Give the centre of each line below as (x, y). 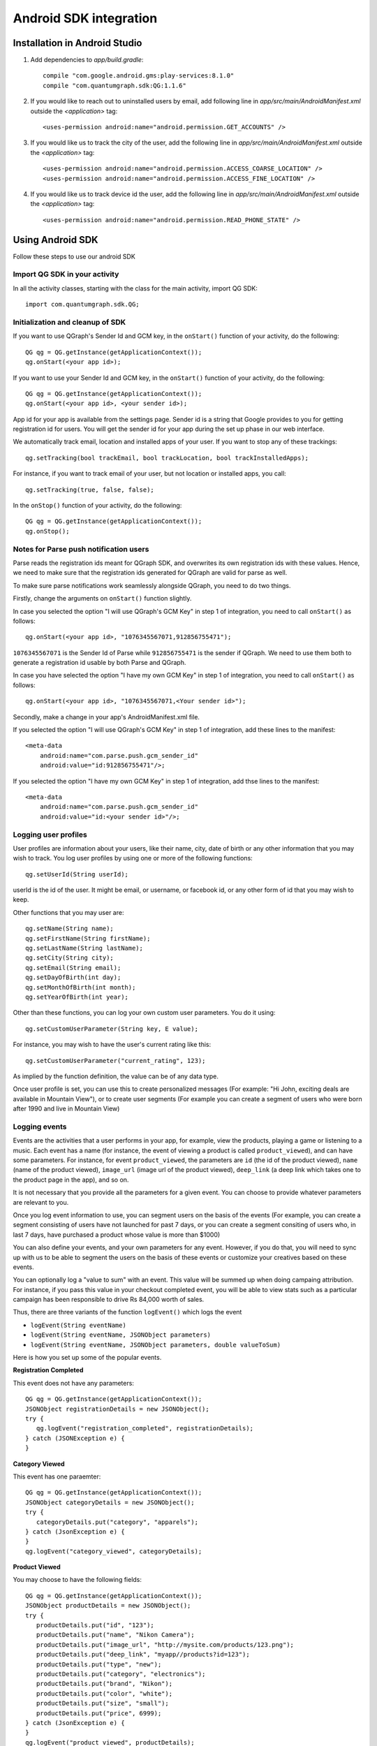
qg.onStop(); (47, 531)
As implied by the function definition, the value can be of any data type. (116, 1076)
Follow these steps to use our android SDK (74, 256)
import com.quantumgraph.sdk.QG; (82, 305)
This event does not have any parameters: (73, 1383)
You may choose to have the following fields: (77, 1580)
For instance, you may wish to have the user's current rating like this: (112, 1045)
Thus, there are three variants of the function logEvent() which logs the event (127, 1312)
